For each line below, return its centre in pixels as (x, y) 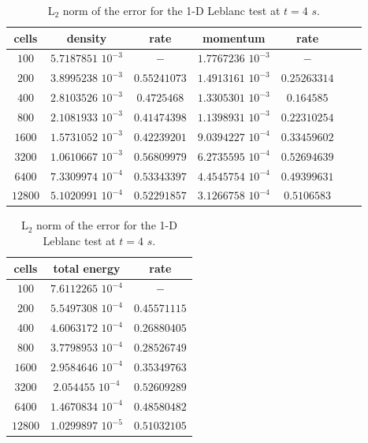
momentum (234, 37)
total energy (87, 268)
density (87, 37)
